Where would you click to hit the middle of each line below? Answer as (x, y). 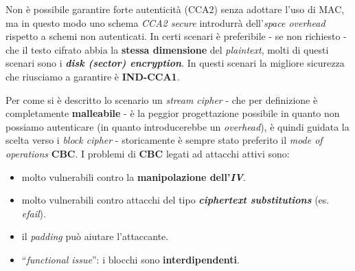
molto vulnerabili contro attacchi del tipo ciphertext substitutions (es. (175, 200)
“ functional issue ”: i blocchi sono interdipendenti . (130, 259)
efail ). (34, 213)
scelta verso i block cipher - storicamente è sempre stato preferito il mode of (164, 140)
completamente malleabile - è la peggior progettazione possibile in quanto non (173, 113)
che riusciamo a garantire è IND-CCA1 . (93, 76)
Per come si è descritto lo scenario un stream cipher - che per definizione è (162, 99)
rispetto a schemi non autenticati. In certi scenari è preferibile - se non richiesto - (176, 36)
